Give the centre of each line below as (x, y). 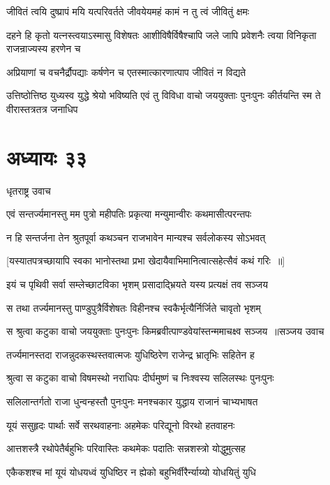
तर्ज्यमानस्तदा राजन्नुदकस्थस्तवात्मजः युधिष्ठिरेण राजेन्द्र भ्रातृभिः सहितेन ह (130, 354)
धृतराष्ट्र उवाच (29, 190)
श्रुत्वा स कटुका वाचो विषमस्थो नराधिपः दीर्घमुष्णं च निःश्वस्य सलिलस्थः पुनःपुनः (140, 378)
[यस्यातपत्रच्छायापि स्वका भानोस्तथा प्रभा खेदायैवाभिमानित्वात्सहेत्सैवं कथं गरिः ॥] (146, 261)
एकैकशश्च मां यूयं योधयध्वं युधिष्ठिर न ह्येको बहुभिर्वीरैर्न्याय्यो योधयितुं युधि (131, 471)
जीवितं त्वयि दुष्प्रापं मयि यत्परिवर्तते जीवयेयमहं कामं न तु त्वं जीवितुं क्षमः (128, 11)
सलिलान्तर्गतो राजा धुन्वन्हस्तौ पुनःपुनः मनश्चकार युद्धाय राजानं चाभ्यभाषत (132, 402)
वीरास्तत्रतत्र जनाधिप (42, 109)
